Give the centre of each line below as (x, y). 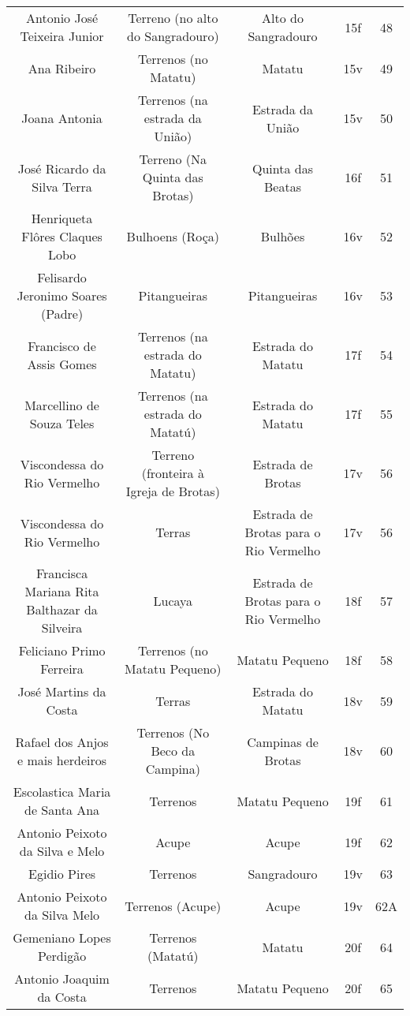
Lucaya (173, 600)
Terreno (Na (173, 159)
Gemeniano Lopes (62, 938)
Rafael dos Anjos (62, 741)
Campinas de (283, 741)
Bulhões (283, 236)
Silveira (62, 628)
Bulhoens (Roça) (173, 236)
